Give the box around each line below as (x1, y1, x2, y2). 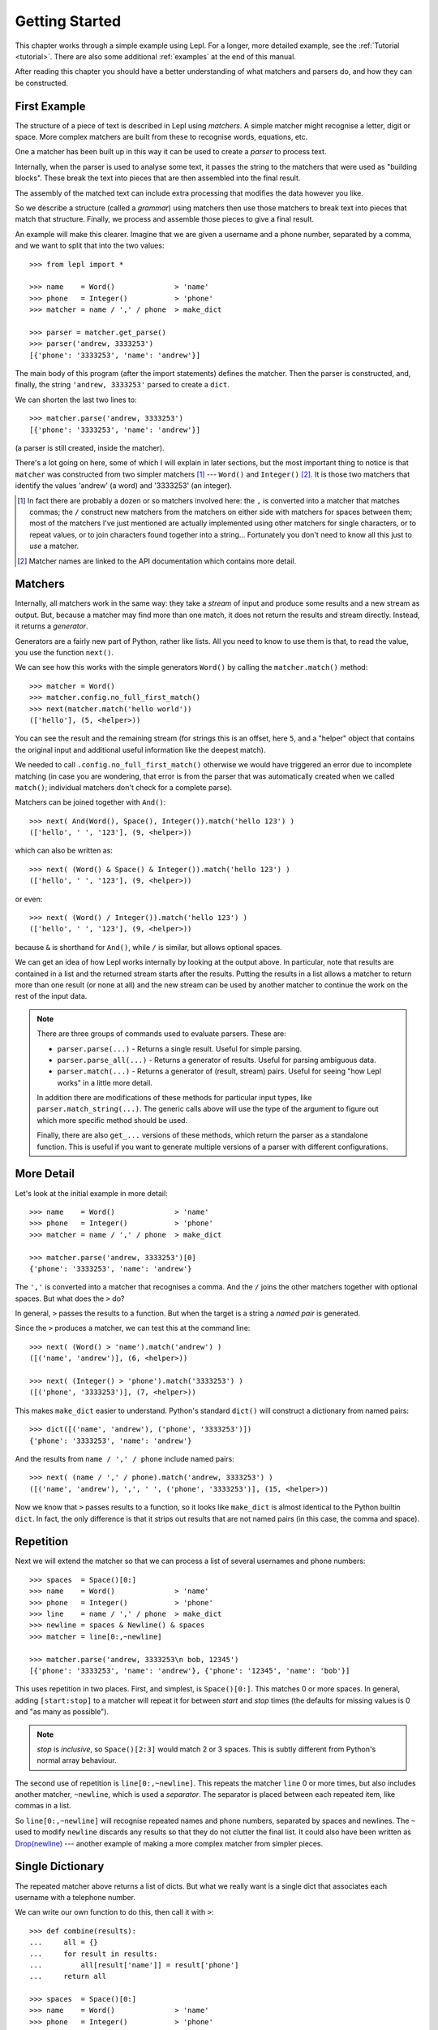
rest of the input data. (15, 991, 88, 1001)
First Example (15, 99, 86, 113)
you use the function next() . (15, 647, 114, 657)
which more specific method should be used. (36, 1115, 188, 1125)
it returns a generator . (15, 621, 88, 631)
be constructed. (15, 78, 69, 88)
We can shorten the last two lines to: (15, 395, 137, 404)
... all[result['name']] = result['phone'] (29, 1960, 239, 1969)
